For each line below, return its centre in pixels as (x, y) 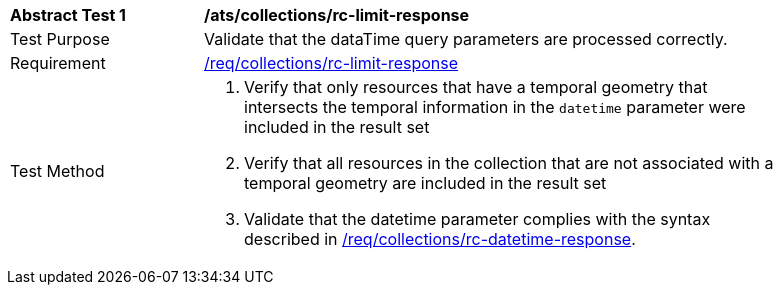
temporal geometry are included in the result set (425, 183)
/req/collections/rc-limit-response (331, 63)
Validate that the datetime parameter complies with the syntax (477, 219)
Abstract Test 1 (68, 15)
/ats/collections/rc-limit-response (337, 15)
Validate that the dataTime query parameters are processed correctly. (466, 39)
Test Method (57, 171)
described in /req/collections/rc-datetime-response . (440, 239)
